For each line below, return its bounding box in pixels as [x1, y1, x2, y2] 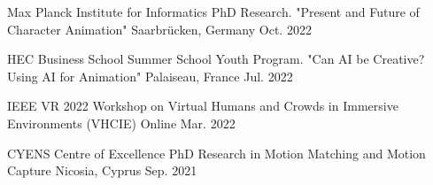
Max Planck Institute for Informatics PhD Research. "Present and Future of [7, 3, 420, 20]
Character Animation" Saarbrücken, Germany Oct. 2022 [7, 19, 312, 38]
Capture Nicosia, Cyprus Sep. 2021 [7, 161, 197, 180]
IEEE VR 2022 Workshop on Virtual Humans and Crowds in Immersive [7, 96, 398, 115]
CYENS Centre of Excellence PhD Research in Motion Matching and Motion [7, 143, 426, 162]
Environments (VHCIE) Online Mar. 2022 [7, 113, 236, 132]
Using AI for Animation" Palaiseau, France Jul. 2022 [7, 66, 293, 85]
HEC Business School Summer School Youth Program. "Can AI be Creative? [7, 50, 425, 68]
